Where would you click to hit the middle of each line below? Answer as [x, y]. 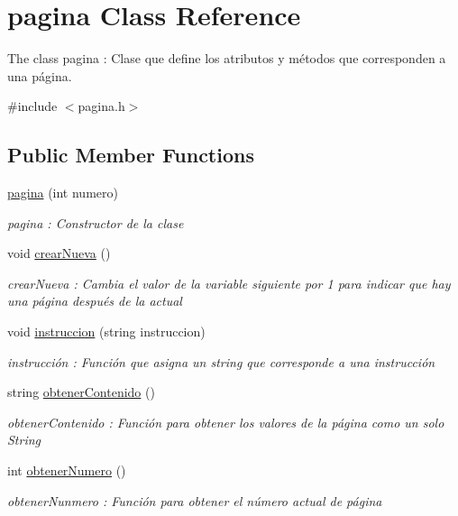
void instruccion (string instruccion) [106, 332]
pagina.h [101, 106]
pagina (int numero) [63, 193]
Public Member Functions [131, 155]
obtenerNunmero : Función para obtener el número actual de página [195, 500]
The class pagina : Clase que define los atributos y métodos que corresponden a [227, 58]
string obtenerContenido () [81, 392]
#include [32, 106]
